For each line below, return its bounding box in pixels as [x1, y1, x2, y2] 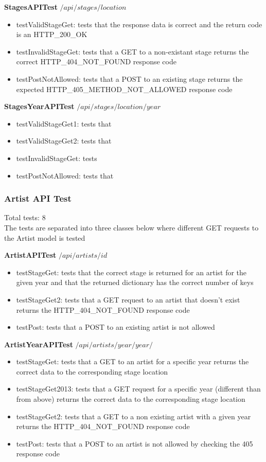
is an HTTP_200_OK [16, 29, 87, 40]
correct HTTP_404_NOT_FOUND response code [16, 56, 176, 67]
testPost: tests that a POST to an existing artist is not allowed [16, 322, 215, 332]
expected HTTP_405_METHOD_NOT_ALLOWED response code [16, 83, 233, 94]
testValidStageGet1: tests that [16, 118, 112, 129]
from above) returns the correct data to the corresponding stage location [16, 394, 245, 404]
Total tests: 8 [4, 212, 46, 223]
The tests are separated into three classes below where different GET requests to [4, 222, 259, 233]
